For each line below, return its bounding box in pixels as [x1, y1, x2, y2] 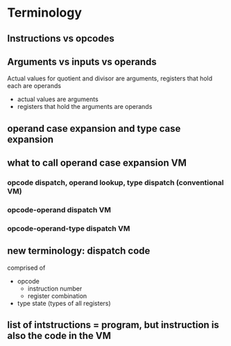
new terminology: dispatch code [7, 245, 151, 257]
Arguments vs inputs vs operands [7, 55, 157, 67]
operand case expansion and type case [7, 123, 181, 135]
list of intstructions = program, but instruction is [7, 319, 220, 331]
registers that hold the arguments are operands [17, 103, 153, 111]
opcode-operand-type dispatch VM [7, 223, 130, 233]
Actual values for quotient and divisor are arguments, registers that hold [7, 74, 213, 83]
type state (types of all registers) [17, 299, 111, 307]
